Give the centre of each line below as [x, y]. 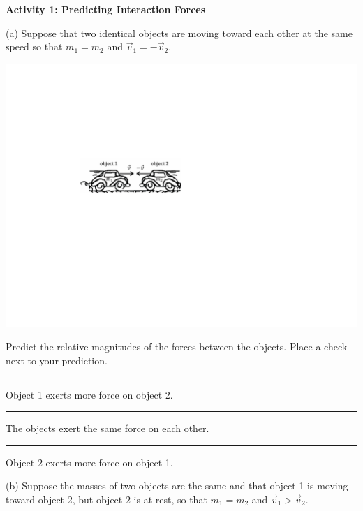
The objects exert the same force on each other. [108, 428]
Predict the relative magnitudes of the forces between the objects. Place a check [177, 347]
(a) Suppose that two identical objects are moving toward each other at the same [179, 32]
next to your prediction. [57, 360]
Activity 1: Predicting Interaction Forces [106, 9]
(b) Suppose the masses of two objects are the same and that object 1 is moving [177, 486]
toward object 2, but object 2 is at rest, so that [106, 499]
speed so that [34, 46]
